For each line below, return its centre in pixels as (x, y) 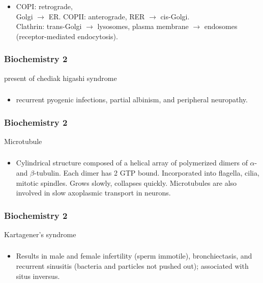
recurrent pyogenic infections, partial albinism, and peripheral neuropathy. (132, 100)
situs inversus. (38, 276)
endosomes (221, 26)
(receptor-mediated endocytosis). (67, 36)
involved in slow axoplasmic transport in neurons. (93, 193)
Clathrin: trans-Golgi (49, 26)
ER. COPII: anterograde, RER (97, 16)
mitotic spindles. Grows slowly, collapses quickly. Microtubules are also (126, 182)
